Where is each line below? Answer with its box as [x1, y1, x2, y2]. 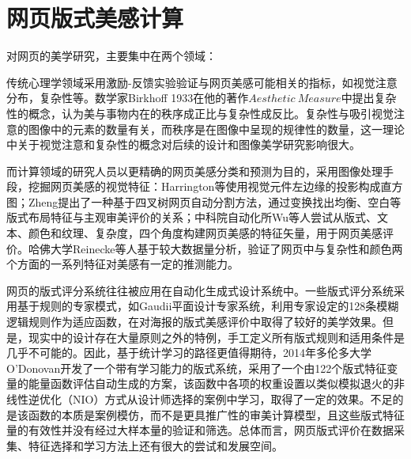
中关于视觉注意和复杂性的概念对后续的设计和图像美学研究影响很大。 [6, 136, 360, 153]
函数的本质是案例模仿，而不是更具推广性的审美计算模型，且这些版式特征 [28, 406, 405, 423]
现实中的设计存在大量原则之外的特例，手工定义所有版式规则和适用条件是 [28, 328, 405, 345]
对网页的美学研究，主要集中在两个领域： [6, 47, 217, 64]
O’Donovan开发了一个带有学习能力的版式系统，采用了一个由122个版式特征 [6, 359, 387, 376]
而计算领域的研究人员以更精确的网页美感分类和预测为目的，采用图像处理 [6, 162, 383, 179]
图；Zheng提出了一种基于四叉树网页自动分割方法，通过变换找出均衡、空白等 [6, 193, 402, 210]
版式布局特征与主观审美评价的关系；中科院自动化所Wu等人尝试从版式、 [6, 209, 378, 226]
